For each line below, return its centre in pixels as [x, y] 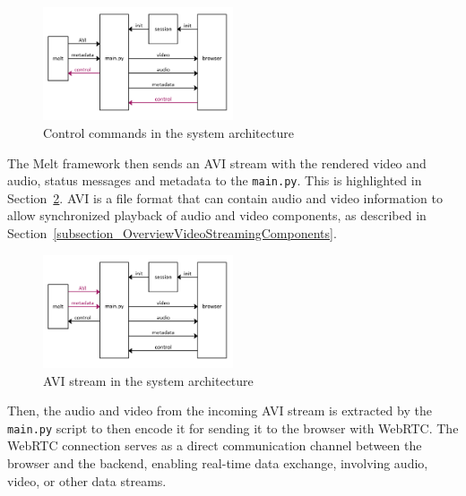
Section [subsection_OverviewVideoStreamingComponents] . [172, 233]
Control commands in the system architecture [168, 133]
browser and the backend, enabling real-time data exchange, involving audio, [218, 463]
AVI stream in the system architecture [148, 380]
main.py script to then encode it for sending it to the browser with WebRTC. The [233, 428]
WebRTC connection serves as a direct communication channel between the [215, 445]
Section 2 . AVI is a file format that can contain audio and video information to [225, 197]
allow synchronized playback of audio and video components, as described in [217, 215]
